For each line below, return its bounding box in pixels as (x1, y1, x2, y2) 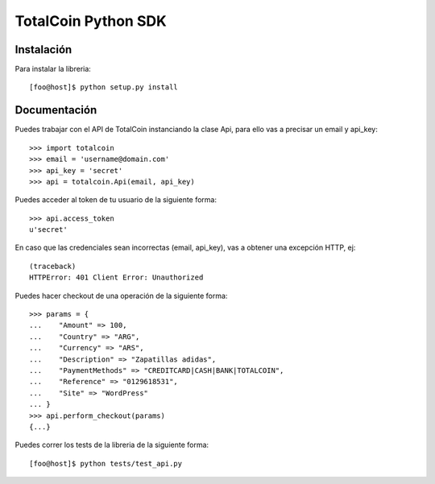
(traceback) (29, 262, 77, 271)
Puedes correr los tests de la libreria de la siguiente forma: (14, 440, 209, 450)
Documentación (14, 103, 97, 117)
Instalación (14, 43, 72, 56)
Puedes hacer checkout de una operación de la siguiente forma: (14, 291, 228, 300)
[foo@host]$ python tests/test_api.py (29, 459, 183, 468)
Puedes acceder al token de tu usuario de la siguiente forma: (14, 195, 217, 205)
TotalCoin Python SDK (14, 12, 167, 30)
